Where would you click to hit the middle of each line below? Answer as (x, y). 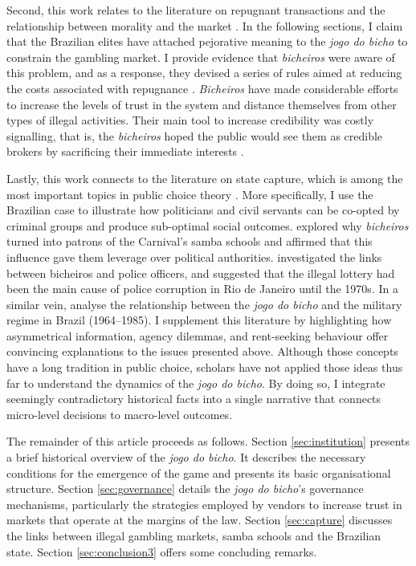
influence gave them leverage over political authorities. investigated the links (194, 257)
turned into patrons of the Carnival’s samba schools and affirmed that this (190, 241)
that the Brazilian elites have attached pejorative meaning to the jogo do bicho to (207, 41)
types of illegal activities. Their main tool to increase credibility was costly (190, 120)
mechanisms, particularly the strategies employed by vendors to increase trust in (204, 504)
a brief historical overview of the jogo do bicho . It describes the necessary (186, 457)
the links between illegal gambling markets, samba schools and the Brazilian (194, 535)
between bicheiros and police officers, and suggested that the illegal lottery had (201, 273)
